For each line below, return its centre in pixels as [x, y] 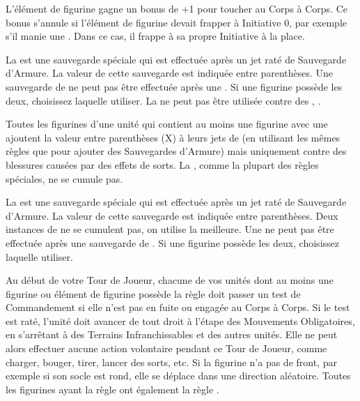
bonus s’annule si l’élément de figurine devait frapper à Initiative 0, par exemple [177, 22]
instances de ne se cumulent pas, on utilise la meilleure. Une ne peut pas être [170, 229]
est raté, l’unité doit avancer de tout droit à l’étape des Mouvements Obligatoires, [180, 320]
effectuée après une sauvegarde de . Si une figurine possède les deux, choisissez [172, 242]
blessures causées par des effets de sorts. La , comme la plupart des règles [162, 164]
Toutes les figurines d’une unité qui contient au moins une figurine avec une [167, 124]
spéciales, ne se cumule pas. [64, 178]
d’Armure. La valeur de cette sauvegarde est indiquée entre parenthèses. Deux [172, 215]
